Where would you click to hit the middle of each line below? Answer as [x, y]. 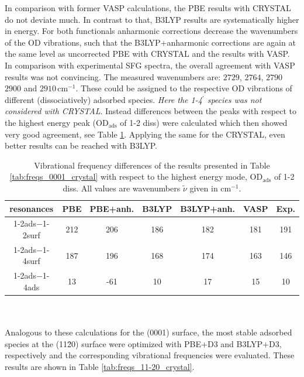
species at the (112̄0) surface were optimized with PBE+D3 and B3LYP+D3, [143, 343]
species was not [234, 99]
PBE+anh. [112, 208]
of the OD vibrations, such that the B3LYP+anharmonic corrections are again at [150, 42]
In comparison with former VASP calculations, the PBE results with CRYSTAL [148, 8]
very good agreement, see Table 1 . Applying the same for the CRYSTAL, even [145, 134]
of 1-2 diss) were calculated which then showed [204, 122]
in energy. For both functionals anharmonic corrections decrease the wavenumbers [151, 31]
